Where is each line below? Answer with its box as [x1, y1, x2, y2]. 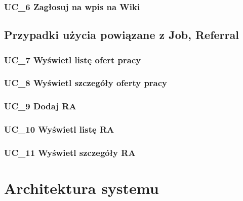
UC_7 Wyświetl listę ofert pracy [4, 53, 141, 66]
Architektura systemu [4, 178, 159, 198]
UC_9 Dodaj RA [4, 100, 76, 112]
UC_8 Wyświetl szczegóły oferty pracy [4, 76, 168, 89]
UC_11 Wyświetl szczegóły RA [4, 146, 136, 158]
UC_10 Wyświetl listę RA [4, 123, 114, 136]
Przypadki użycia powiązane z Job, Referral [4, 27, 239, 43]
